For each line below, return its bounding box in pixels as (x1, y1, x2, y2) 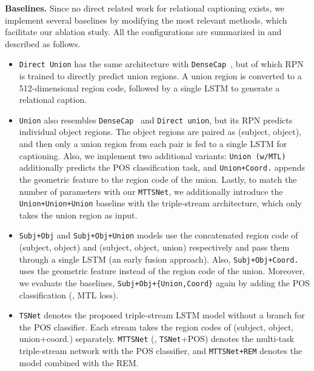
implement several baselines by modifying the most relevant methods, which (5, 13, 287, 26)
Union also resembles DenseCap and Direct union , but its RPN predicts (19, 113, 293, 126)
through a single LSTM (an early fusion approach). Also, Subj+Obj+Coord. (19, 252, 299, 265)
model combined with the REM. (19, 356, 139, 369)
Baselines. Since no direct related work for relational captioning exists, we (5, 2, 285, 14)
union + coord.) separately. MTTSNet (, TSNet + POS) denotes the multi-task (19, 332, 295, 345)
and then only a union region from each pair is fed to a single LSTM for (19, 137, 287, 150)
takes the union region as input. (19, 208, 138, 221)
